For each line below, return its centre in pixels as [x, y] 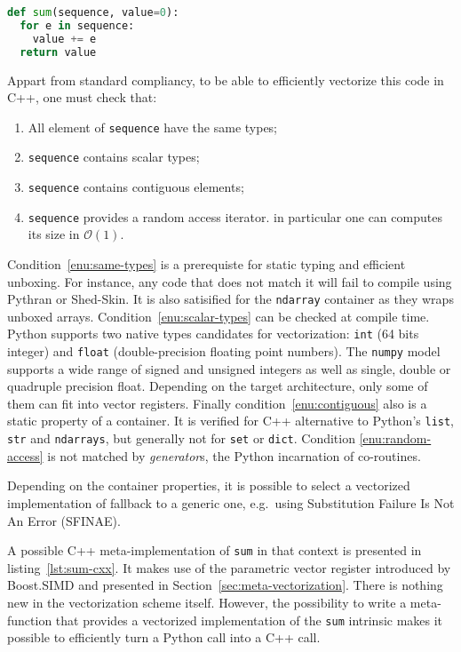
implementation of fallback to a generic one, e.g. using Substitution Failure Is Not [231, 502]
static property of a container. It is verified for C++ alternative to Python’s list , [231, 421]
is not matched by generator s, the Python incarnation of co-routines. [234, 455]
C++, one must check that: [82, 97]
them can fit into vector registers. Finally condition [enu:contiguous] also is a [217, 403]
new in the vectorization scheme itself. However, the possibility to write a [207, 602]
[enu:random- [395, 438]
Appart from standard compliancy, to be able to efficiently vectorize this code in [226, 80]
